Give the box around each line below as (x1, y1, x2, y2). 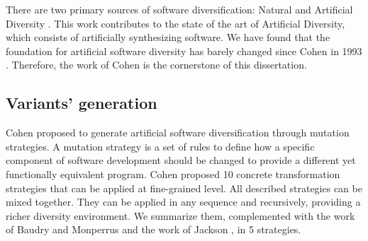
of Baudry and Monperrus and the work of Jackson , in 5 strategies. (6, 222, 301, 237)
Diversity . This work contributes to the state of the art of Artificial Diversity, (6, 16, 345, 30)
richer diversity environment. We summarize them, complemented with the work (6, 208, 355, 223)
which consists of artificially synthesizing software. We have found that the (6, 30, 330, 45)
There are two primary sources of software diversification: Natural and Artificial (6, 2, 353, 16)
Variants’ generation (6, 92, 157, 114)
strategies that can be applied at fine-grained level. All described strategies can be (6, 180, 362, 195)
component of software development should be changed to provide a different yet (6, 153, 356, 167)
